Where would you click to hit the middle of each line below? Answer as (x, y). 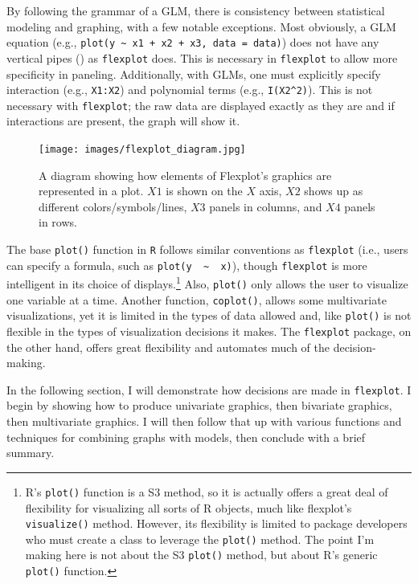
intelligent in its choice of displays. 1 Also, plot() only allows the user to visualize (207, 282)
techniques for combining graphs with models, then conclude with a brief (186, 437)
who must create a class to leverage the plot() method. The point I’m (200, 539)
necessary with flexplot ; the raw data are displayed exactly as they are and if (201, 105)
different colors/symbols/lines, (113, 206)
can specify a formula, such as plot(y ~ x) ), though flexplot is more (187, 265)
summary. (31, 453)
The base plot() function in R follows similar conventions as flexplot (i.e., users (207, 249)
